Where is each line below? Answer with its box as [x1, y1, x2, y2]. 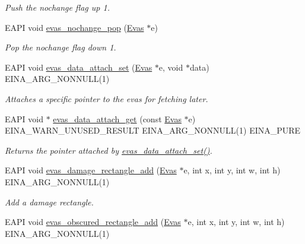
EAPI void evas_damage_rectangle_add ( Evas [5, 164, 177, 176]
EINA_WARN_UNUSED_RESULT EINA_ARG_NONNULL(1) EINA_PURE [5, 124, 301, 137]
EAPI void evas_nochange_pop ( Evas [5, 21, 144, 33]
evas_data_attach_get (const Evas [53, 112, 182, 125]
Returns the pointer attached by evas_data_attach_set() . [5, 144, 212, 156]
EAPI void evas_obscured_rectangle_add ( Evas [5, 216, 181, 228]
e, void [158, 61, 183, 73]
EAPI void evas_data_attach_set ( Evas [5, 61, 152, 73]
